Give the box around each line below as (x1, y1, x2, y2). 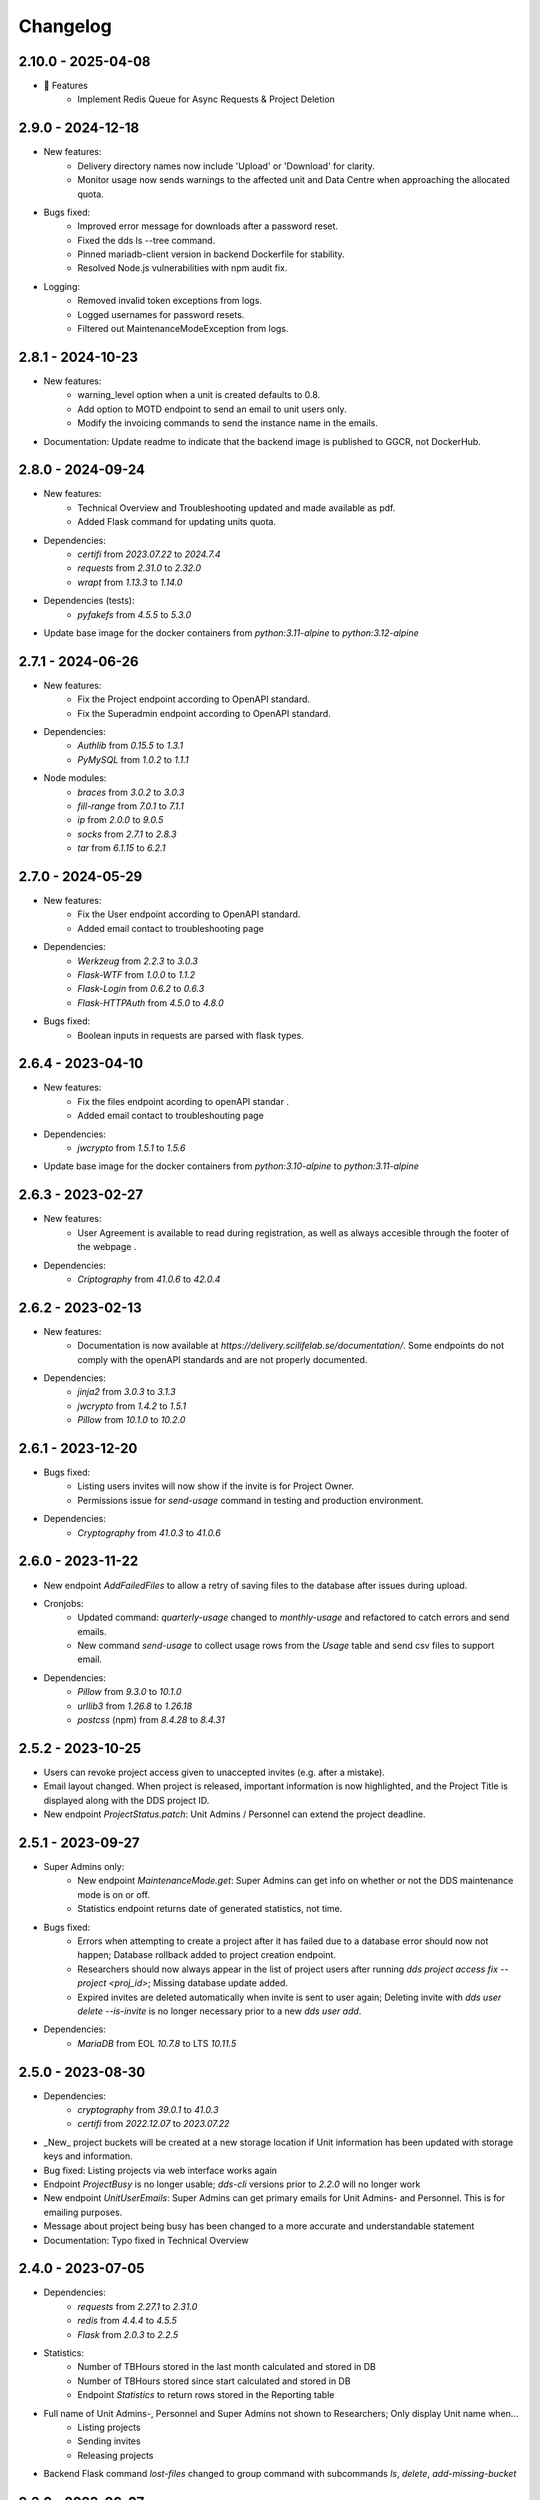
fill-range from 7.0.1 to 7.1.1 (77, 800, 184, 812)
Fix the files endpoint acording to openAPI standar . (77, 1095, 290, 1107)
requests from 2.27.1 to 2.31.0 (77, 2300, 198, 2312)
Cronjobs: (43, 1597, 84, 1609)
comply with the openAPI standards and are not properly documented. (77, 1353, 368, 1365)
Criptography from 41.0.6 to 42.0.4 (77, 1273, 221, 1285)
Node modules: (43, 772, 107, 784)
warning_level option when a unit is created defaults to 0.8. (77, 389, 321, 401)
